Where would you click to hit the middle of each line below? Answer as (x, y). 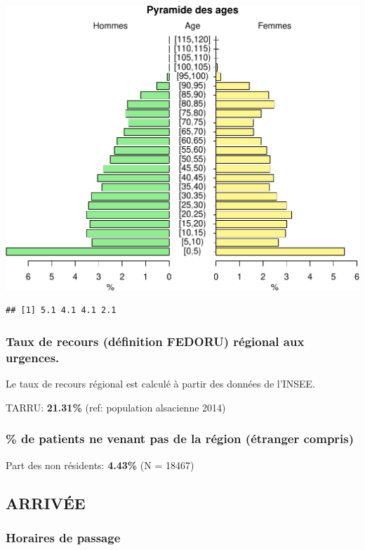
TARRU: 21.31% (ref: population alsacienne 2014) (116, 407)
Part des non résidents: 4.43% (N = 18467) (100, 465)
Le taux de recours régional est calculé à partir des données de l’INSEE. (160, 384)
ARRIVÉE (46, 503)
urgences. (33, 357)
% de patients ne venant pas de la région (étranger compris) (180, 439)
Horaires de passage (63, 537)
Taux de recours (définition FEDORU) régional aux (155, 341)
